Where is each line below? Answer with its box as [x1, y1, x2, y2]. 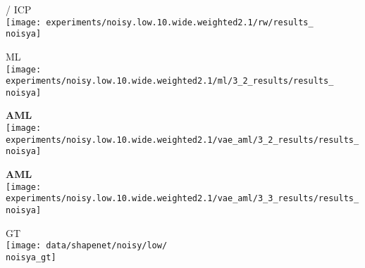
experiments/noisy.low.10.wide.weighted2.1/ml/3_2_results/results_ [6, 76, 334, 87]
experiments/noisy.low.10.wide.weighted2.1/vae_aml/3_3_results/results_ [6, 193, 359, 204]
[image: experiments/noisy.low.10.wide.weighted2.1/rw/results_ [6, 17, 314, 27]
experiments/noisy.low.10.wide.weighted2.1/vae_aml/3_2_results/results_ [6, 134, 359, 145]
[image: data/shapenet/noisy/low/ [6, 241, 168, 251]
